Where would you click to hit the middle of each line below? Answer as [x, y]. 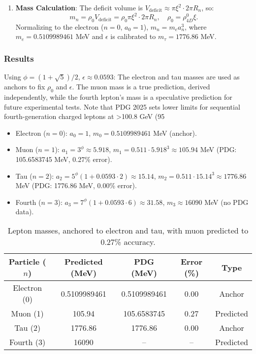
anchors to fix [25, 87]
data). [25, 212]
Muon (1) [27, 314]
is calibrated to [133, 36]
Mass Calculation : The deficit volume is [79, 7]
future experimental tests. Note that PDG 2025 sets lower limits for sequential [122, 106]
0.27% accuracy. [128, 242]
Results [19, 58]
